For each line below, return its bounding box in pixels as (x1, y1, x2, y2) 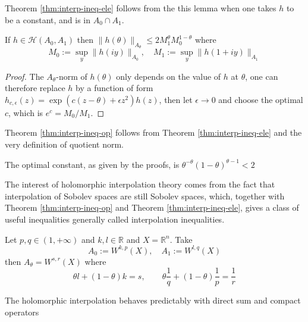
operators (5, 305, 39, 318)
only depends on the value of (116, 70, 221, 82)
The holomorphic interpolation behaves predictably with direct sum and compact (5, 294, 301, 307)
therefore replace (5, 82, 65, 94)
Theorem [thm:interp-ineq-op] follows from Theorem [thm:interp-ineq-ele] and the (5, 126, 302, 139)
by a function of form (76, 82, 153, 94)
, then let (159, 93, 193, 105)
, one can (245, 70, 278, 82)
